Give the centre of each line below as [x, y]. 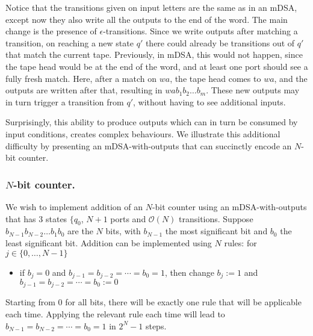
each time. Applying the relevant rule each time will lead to [115, 314]
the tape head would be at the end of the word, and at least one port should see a [157, 66]
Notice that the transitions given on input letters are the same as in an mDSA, [151, 7]
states [56, 218]
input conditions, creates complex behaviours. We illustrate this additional [143, 133]
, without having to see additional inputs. [209, 101]
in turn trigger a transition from [65, 101]
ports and [128, 218]
